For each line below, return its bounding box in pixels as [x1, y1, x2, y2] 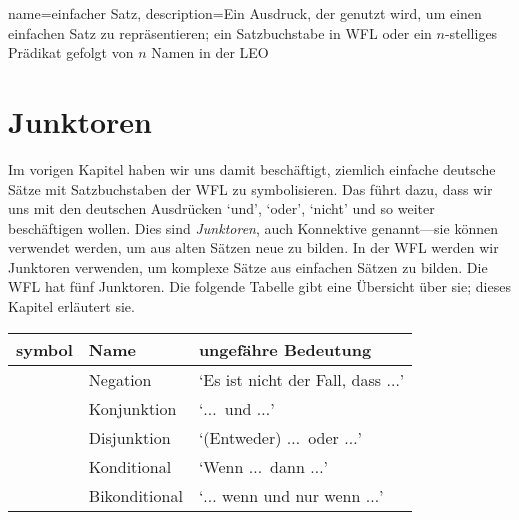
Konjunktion [88, 396, 177, 420]
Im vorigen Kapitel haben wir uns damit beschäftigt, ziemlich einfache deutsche [8, 158, 496, 179]
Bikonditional [88, 483, 183, 507]
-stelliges [444, 22, 498, 43]
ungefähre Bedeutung [198, 337, 372, 361]
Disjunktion [88, 425, 171, 449]
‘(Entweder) [198, 425, 282, 449]
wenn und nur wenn [222, 483, 361, 507]
